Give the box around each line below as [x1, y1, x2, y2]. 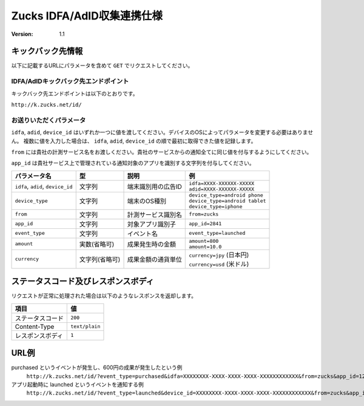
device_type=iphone [189, 203, 243, 209]
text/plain [70, 323, 101, 330]
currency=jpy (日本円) [189, 251, 249, 259]
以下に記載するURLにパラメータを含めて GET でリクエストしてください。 [11, 62, 194, 69]
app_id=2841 [189, 220, 222, 227]
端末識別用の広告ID [127, 182, 182, 191]
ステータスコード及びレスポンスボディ [11, 276, 155, 286]
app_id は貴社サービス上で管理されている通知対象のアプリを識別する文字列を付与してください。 [11, 160, 255, 167]
